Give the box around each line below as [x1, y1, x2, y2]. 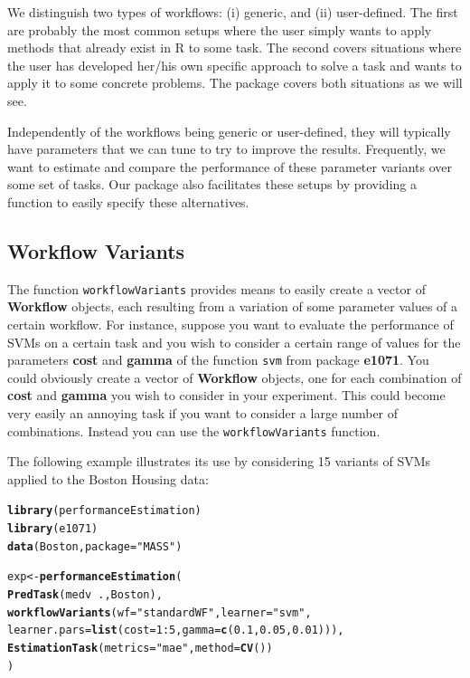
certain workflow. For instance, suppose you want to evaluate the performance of [7, 314, 454, 333]
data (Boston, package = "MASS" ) [7, 540, 183, 553]
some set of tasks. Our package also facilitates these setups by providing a [7, 175, 417, 194]
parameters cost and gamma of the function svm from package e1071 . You [7, 350, 429, 369]
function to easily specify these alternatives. [7, 192, 249, 211]
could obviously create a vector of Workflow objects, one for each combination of [7, 368, 462, 387]
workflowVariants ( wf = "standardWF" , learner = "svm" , [7, 606, 312, 619]
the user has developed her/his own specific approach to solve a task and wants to [7, 55, 462, 74]
